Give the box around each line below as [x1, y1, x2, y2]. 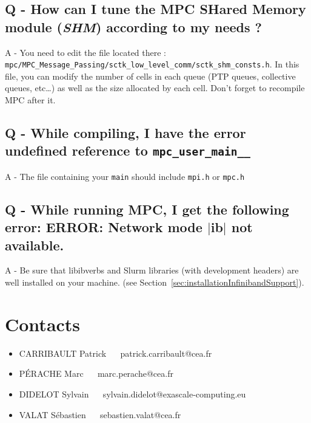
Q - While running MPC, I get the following [5, 199, 289, 218]
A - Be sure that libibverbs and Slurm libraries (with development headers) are [5, 264, 299, 277]
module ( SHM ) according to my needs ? [5, 17, 262, 36]
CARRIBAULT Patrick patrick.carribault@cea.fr [19, 346, 212, 359]
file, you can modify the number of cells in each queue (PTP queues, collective [5, 69, 296, 82]
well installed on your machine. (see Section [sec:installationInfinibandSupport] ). [5, 276, 304, 289]
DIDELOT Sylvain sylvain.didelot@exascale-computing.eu [19, 387, 246, 400]
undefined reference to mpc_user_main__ [5, 141, 251, 160]
